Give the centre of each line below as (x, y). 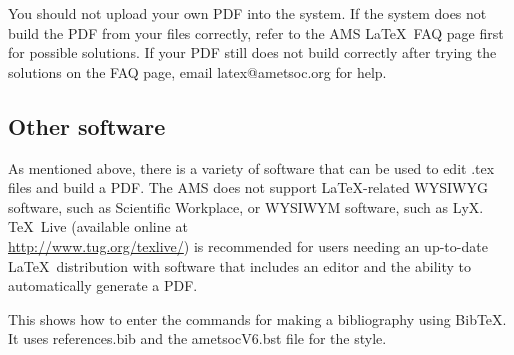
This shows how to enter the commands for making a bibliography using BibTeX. (257, 318)
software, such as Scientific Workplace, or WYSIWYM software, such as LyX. (246, 206)
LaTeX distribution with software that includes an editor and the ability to (239, 265)
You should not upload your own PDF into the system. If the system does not (247, 13)
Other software (87, 125)
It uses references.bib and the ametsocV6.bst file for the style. (197, 338)
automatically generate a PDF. (103, 285)
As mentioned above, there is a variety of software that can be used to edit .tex (251, 167)
